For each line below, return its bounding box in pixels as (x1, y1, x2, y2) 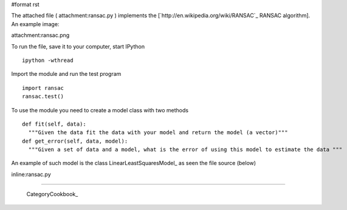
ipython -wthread (22, 56, 74, 64)
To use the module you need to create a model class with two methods (11, 106, 188, 113)
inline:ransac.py (11, 171, 51, 178)
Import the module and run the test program (11, 70, 122, 78)
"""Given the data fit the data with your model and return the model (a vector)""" (28, 129, 288, 136)
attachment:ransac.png (11, 32, 70, 39)
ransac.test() (22, 93, 64, 100)
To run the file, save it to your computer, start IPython (11, 42, 145, 50)
